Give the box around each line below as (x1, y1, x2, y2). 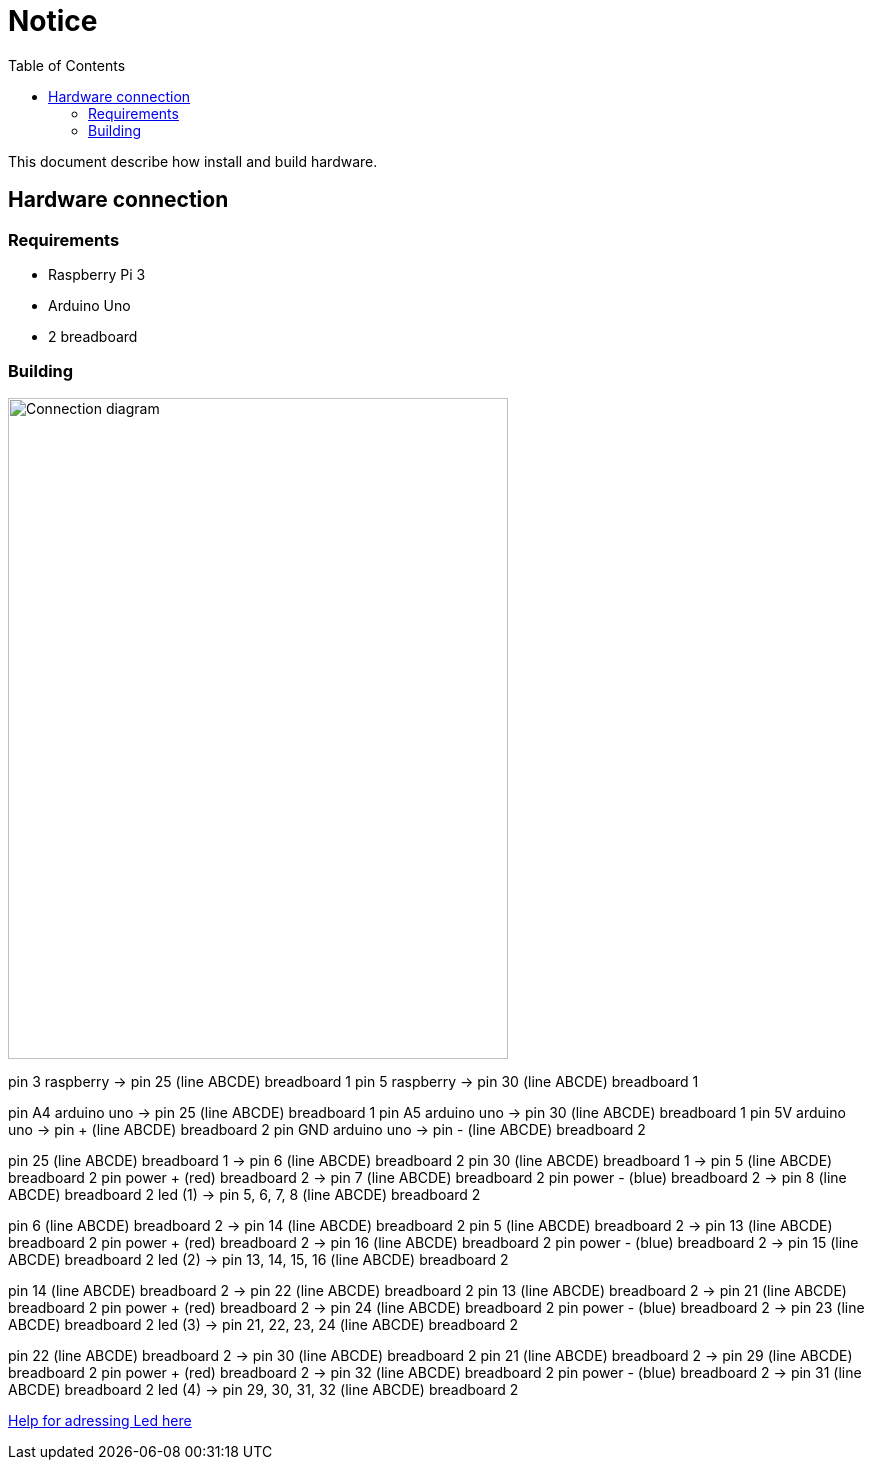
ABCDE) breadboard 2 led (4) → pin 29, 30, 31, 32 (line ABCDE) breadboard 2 (8, 1380, 519, 1398)
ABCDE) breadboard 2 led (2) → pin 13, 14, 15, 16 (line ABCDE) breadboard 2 (8, 1250, 509, 1268)
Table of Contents (8, 56, 126, 74)
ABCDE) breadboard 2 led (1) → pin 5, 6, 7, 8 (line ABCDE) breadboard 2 (8, 1185, 481, 1203)
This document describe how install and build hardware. (8, 152, 378, 170)
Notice (8, 4, 98, 38)
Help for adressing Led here (8, 1411, 192, 1429)
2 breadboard (48, 327, 138, 345)
